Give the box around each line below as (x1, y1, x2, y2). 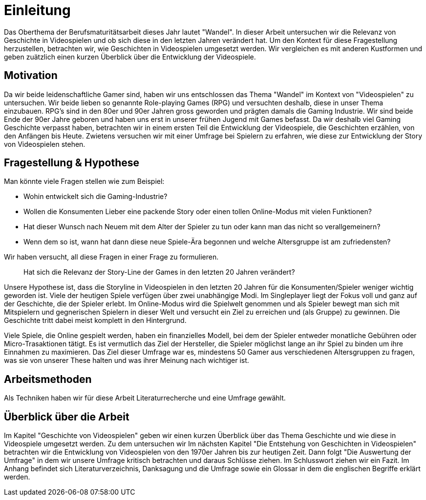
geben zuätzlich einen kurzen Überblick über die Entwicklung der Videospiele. (4, 52, 256, 61)
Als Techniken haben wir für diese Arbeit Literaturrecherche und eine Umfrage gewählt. (4, 394, 286, 402)
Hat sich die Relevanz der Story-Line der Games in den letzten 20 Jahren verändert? (23, 268, 295, 277)
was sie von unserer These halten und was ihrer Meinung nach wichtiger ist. (4, 356, 249, 365)
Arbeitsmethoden (4, 373, 92, 385)
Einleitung (4, 2, 71, 19)
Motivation (4, 69, 58, 82)
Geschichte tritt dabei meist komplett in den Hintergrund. (4, 316, 187, 325)
